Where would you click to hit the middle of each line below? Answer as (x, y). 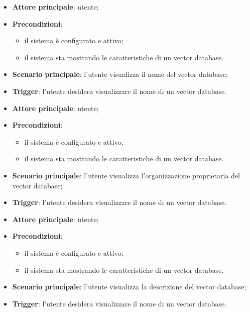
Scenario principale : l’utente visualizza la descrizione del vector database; (129, 287)
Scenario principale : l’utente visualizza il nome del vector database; (120, 74)
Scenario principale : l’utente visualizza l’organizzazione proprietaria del (126, 175)
